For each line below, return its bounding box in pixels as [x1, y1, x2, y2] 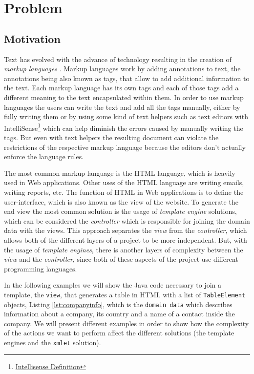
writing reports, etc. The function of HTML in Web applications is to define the [4, 187, 244, 197]
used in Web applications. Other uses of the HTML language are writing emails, [4, 177, 244, 187]
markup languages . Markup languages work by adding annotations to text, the [4, 63, 241, 74]
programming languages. [4, 263, 77, 273]
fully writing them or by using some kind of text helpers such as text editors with [4, 111, 248, 122]
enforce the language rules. [4, 151, 84, 162]
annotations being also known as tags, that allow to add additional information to [4, 73, 250, 83]
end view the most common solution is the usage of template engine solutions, [4, 206, 237, 216]
